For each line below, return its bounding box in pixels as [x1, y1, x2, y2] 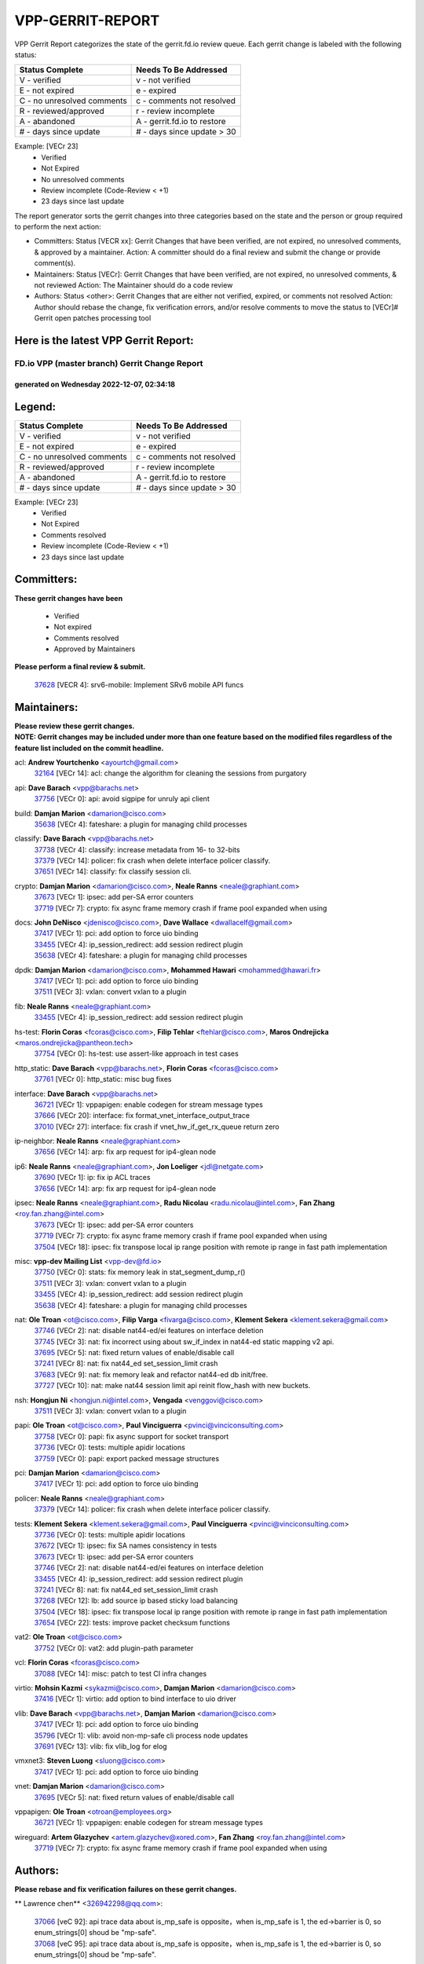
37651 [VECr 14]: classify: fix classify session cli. [34, 867, 192, 876]
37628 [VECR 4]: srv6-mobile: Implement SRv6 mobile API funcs [34, 680, 244, 689]
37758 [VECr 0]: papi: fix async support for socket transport [34, 1431, 229, 1441]
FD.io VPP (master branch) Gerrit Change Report [14, 357, 203, 368]
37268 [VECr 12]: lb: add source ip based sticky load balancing [34, 1596, 239, 1606]
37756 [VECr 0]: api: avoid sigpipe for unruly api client [34, 794, 210, 804]
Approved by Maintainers [53, 644, 136, 654]
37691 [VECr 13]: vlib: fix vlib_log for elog [34, 1741, 168, 1751]
